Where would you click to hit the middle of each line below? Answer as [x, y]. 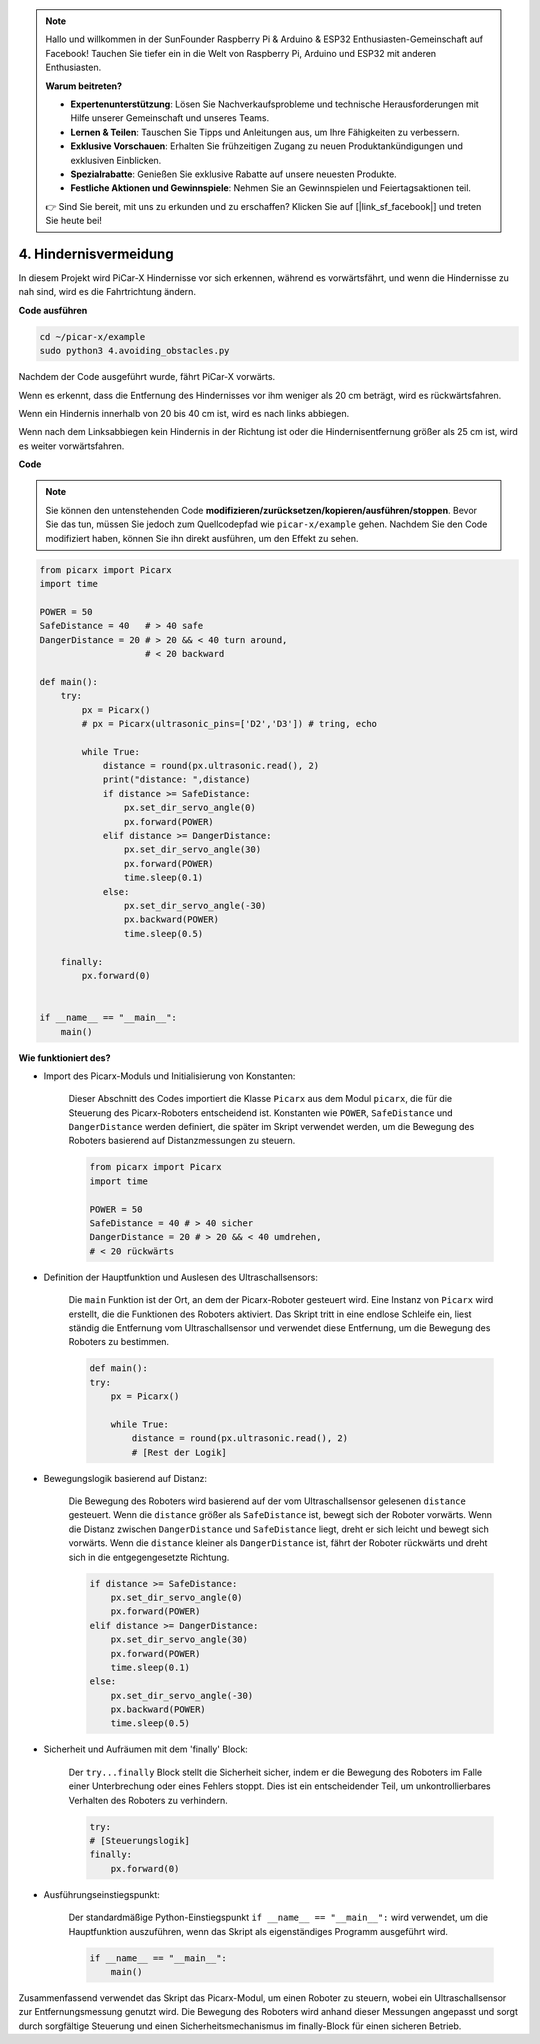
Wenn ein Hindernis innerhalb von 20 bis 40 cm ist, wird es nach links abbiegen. [184, 413]
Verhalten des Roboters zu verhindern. [148, 1800]
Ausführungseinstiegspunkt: [101, 1894]
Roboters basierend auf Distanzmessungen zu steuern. [182, 1141]
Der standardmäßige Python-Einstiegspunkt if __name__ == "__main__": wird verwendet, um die [278, 1917]
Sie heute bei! [73, 221]
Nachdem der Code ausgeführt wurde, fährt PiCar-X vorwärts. [147, 377]
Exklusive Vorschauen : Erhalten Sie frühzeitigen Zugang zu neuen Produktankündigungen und [267, 146]
